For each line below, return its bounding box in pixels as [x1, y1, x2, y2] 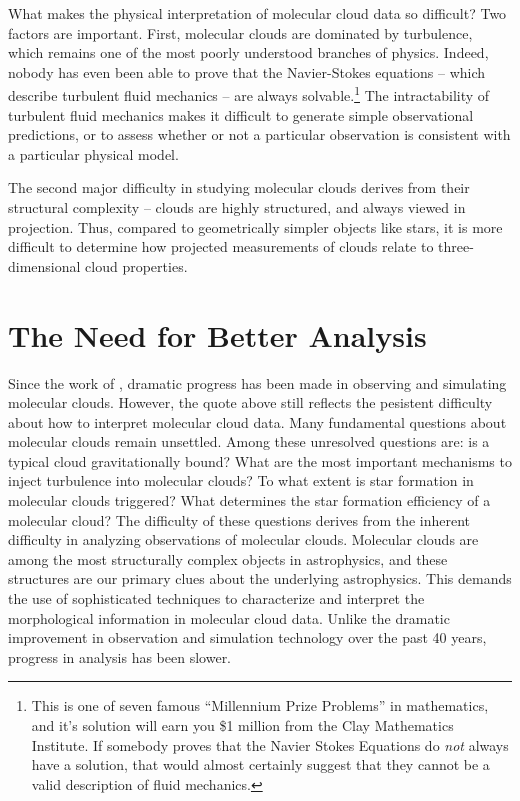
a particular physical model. [8, 143, 179, 164]
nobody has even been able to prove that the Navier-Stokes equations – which [8, 61, 486, 82]
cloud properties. [85, 255, 188, 276]
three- [438, 236, 474, 257]
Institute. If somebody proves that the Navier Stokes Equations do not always [31, 734, 509, 755]
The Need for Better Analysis [8, 314, 427, 355]
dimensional [8, 255, 81, 276]
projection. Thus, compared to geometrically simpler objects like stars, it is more [8, 216, 503, 237]
